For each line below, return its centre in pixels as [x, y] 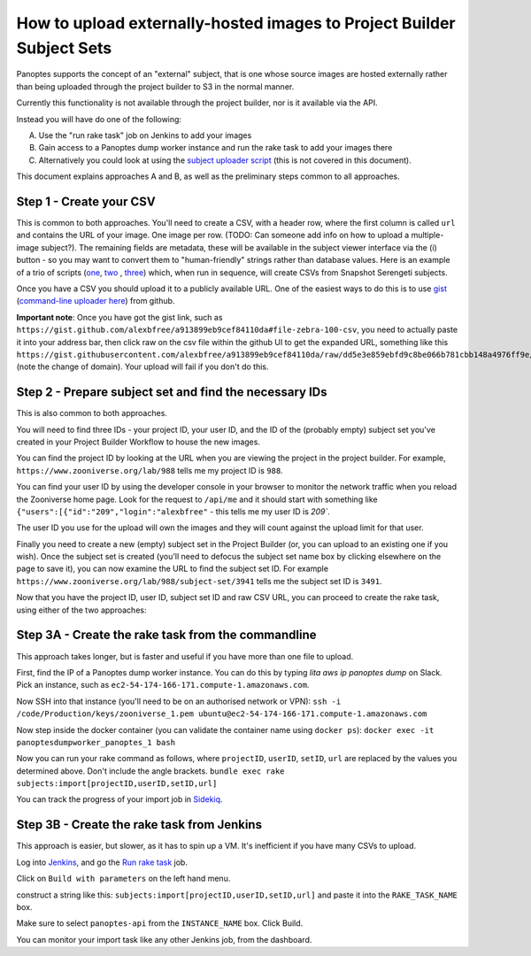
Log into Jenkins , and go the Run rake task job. [102, 862]
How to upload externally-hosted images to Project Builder [236, 23]
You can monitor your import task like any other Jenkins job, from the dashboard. [164, 939]
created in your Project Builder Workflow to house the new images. [139, 442]
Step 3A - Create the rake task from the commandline [167, 635]
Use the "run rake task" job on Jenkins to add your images [145, 135]
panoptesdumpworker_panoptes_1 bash [96, 742]
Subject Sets [64, 48]
